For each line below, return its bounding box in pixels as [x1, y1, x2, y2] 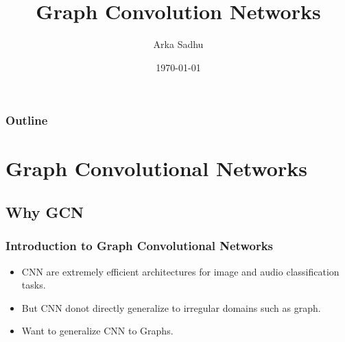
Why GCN [5, 201, 84, 222]
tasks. [21, 278, 46, 292]
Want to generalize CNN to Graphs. [21, 323, 174, 338]
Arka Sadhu [153, 37, 204, 51]
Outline [5, 112, 48, 129]
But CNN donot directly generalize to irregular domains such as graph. [21, 300, 321, 315]
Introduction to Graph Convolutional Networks [5, 237, 273, 254]
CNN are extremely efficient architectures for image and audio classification [21, 264, 340, 278]
